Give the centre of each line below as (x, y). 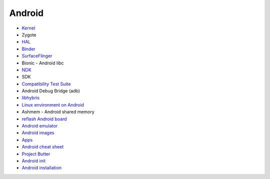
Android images (38, 133)
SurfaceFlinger (37, 56)
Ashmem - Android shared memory (58, 112)
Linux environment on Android (53, 104)
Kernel (28, 28)
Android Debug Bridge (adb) (51, 91)
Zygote (29, 34)
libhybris (31, 98)
